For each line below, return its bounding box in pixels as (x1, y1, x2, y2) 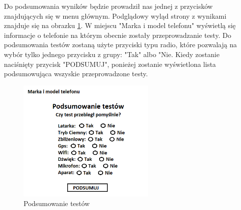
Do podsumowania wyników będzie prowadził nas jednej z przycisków (4, 1, 213, 11)
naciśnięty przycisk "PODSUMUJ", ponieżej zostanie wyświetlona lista (4, 59, 216, 69)
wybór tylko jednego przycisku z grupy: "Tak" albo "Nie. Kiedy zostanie (4, 49, 220, 59)
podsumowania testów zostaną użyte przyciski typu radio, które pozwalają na (4, 39, 237, 50)
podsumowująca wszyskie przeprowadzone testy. (4, 68, 148, 79)
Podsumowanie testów (24, 198, 90, 209)
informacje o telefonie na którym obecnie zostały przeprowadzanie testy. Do (4, 30, 231, 40)
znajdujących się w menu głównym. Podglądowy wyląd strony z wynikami (4, 10, 227, 21)
